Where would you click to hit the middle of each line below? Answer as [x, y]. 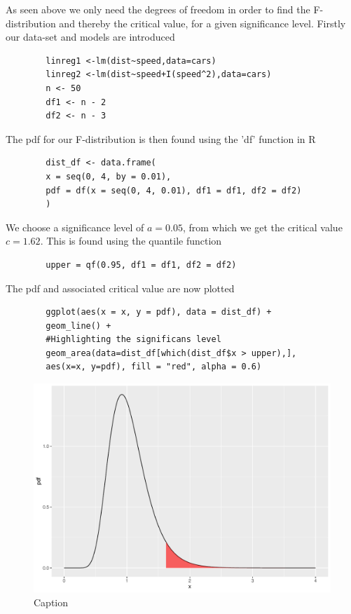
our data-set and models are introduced [90, 37]
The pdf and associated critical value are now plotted [120, 288]
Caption [51, 602]
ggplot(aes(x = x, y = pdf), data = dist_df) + [159, 312]
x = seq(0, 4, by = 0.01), [109, 176]
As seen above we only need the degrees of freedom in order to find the [158, 9]
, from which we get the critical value [262, 227]
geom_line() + [78, 326]
